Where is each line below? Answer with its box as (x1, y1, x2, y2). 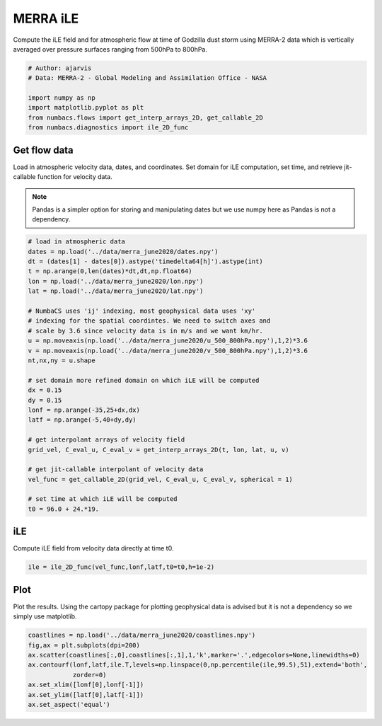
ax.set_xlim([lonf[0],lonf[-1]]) (28, 681, 144, 689)
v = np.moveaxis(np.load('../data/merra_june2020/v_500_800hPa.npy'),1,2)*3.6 (28, 347, 308, 355)
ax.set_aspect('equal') (28, 701, 111, 708)
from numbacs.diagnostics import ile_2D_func (28, 124, 189, 132)
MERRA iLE (13, 11, 79, 26)
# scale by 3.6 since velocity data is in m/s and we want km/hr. (28, 326, 263, 335)
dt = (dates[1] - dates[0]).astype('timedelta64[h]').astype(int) (28, 258, 263, 265)
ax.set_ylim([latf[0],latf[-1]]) (28, 691, 144, 698)
